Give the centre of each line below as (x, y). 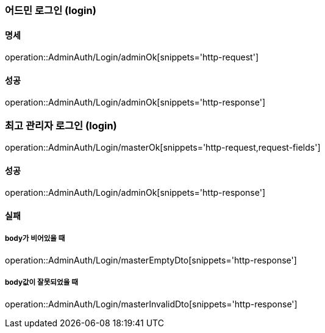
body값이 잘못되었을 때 (41, 283)
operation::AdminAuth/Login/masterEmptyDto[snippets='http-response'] (151, 260)
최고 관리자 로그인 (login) (61, 125)
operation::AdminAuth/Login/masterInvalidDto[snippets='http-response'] (151, 304)
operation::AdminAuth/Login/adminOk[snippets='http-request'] (132, 57)
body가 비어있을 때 (35, 239)
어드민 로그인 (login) (51, 10)
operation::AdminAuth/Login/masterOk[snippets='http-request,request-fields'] (163, 148)
